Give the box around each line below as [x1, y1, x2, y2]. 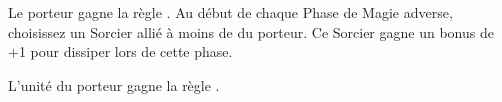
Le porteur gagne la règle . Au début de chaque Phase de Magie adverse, [8, 2, 453, 22]
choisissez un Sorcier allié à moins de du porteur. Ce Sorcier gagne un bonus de [8, 21, 494, 42]
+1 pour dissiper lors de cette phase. [8, 41, 233, 62]
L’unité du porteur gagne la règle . [8, 74, 220, 95]
